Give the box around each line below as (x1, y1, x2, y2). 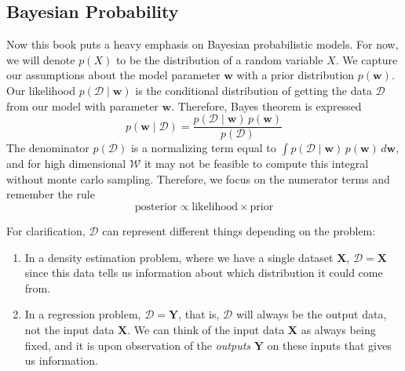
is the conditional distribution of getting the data (135, 82, 372, 98)
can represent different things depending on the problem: (102, 223, 376, 239)
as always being (301, 321, 376, 337)
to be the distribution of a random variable (115, 51, 323, 67)
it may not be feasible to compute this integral (144, 155, 369, 172)
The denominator (6, 140, 89, 156)
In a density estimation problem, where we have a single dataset (24, 249, 334, 265)
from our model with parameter (6, 97, 159, 114)
